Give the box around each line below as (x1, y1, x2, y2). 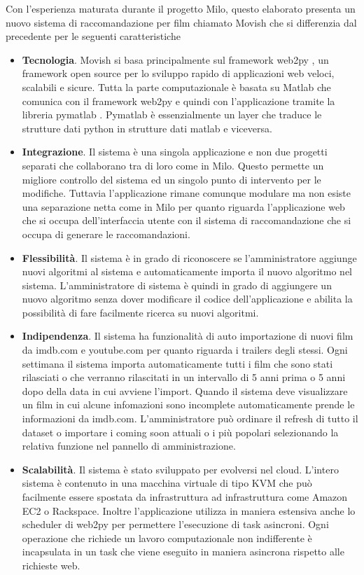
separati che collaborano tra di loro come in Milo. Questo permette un (22, 158, 324, 172)
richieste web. (22, 557, 80, 572)
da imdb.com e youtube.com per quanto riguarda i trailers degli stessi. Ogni (22, 342, 348, 357)
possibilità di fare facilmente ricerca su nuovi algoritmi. (22, 305, 259, 319)
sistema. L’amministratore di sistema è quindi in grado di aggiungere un (22, 277, 332, 292)
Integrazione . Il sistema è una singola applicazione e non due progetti (22, 144, 328, 159)
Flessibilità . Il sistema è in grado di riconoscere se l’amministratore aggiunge (22, 250, 357, 265)
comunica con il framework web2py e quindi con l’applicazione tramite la (22, 93, 335, 108)
